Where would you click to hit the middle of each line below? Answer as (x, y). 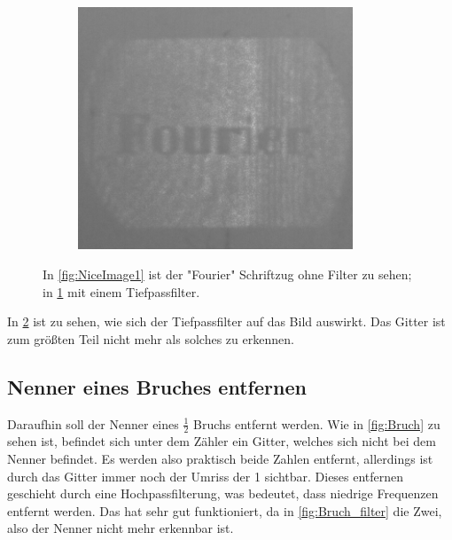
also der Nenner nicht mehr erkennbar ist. (121, 528)
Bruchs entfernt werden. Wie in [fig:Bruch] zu (316, 423)
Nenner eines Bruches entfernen (157, 386)
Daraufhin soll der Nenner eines (93, 423)
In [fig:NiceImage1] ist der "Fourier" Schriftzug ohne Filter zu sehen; (227, 274)
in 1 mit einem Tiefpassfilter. (121, 291)
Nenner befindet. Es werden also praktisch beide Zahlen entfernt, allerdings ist (220, 458)
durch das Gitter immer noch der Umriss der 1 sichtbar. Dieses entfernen (206, 476)
